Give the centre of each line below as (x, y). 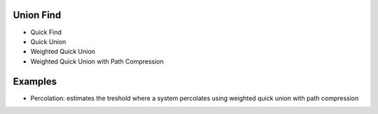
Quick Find (46, 32)
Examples (35, 81)
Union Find (37, 15)
